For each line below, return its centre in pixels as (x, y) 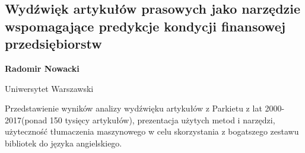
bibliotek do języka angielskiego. (63, 143)
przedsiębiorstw (53, 44)
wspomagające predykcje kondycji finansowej (145, 26)
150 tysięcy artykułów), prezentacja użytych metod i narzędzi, (162, 119)
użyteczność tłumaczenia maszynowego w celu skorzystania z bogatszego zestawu (152, 131)
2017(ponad (26, 119)
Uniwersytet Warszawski (49, 88)
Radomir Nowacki (42, 68)
